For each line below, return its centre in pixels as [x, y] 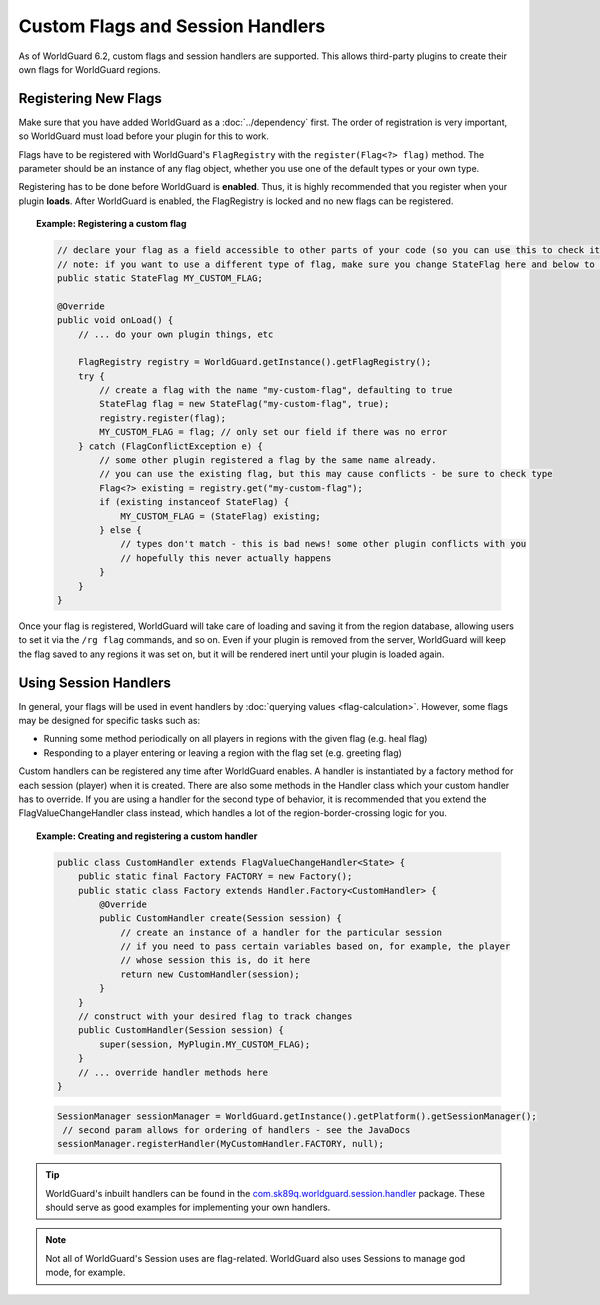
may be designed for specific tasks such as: [109, 720]
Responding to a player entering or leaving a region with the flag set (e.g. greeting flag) [222, 752]
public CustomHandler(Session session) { [181, 1030]
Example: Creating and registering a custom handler [147, 836]
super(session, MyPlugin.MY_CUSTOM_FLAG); [205, 1044]
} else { [120, 529]
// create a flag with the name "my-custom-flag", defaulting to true [276, 390]
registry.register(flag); [163, 418]
